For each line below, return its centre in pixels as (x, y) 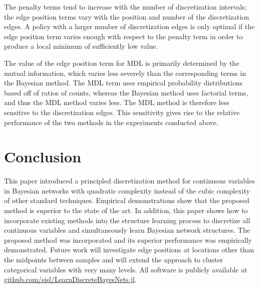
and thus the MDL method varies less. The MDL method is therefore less (117, 102)
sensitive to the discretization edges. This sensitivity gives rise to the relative (122, 112)
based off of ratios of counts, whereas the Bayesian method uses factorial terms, (126, 92)
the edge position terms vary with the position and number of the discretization (126, 16)
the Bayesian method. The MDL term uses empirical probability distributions (123, 83)
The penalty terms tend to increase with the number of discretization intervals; (125, 7)
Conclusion (43, 157)
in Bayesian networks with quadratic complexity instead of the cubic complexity (127, 190)
